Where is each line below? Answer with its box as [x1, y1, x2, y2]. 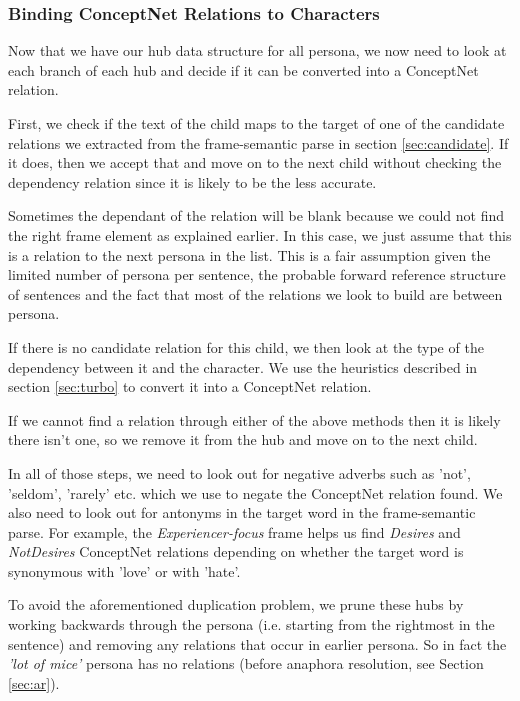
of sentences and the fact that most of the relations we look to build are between [8, 283, 503, 304]
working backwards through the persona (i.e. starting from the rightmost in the [8, 614, 495, 635]
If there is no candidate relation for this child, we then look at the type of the [8, 336, 484, 357]
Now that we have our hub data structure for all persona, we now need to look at [8, 40, 507, 61]
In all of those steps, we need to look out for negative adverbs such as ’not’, [8, 462, 471, 483]
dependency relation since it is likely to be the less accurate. [8, 171, 377, 192]
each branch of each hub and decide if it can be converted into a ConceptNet [8, 59, 479, 80]
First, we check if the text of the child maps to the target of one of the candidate [8, 113, 505, 133]
